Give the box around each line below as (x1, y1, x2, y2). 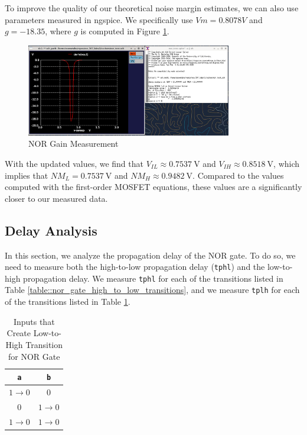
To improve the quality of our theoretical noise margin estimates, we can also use (5, 2, 299, 14)
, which (273, 157, 300, 169)
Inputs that (13, 315, 55, 327)
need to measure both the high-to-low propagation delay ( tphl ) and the (5, 260, 265, 273)
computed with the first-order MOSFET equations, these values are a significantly (5, 181, 302, 193)
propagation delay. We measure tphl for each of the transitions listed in (23, 272, 283, 284)
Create (6, 327, 31, 339)
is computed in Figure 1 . (80, 25, 169, 37)
